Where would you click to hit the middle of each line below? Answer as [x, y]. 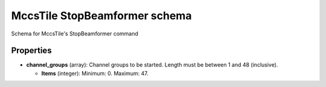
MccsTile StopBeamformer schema [101, 16]
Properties [31, 51]
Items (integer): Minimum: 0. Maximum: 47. [95, 73]
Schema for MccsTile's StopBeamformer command [75, 34]
